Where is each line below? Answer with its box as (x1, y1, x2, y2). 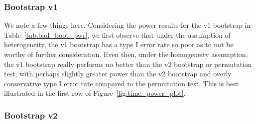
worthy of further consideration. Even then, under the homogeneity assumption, (4, 49, 248, 59)
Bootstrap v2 (4, 109, 58, 121)
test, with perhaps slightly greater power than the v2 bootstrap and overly (4, 68, 232, 79)
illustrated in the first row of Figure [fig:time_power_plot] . (4, 88, 186, 98)
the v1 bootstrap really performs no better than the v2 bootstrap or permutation (4, 59, 252, 69)
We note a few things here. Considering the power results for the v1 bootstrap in (4, 20, 251, 30)
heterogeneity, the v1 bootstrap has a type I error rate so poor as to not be (4, 39, 234, 50)
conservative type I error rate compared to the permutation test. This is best (4, 78, 239, 88)
